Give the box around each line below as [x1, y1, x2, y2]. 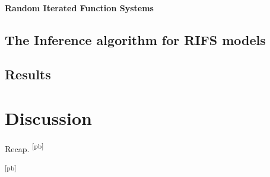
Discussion [5, 105, 92, 130]
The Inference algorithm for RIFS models [5, 30, 266, 49]
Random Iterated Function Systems [5, 1, 154, 14]
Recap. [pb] [5, 140, 44, 155]
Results [5, 65, 51, 83]
